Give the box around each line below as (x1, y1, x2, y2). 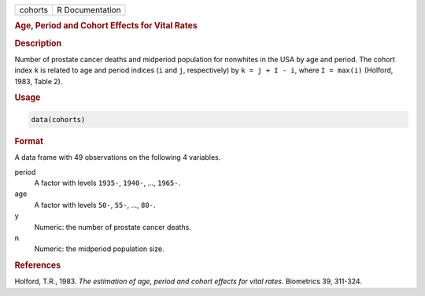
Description (14, 38, 62, 49)
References (14, 260, 61, 271)
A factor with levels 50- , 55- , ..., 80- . (34, 200, 156, 209)
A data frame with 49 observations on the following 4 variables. (14, 153, 221, 162)
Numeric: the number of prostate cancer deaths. (34, 222, 192, 231)
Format (14, 135, 43, 146)
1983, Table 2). (14, 76, 63, 86)
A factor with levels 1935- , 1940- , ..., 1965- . (34, 178, 181, 187)
